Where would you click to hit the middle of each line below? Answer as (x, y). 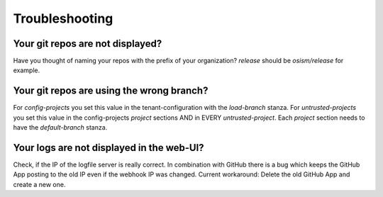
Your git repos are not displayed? (88, 44)
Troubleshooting (63, 18)
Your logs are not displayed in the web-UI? (109, 148)
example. (27, 70)
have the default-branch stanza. (60, 128)
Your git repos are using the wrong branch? (111, 91)
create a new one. (39, 184)
